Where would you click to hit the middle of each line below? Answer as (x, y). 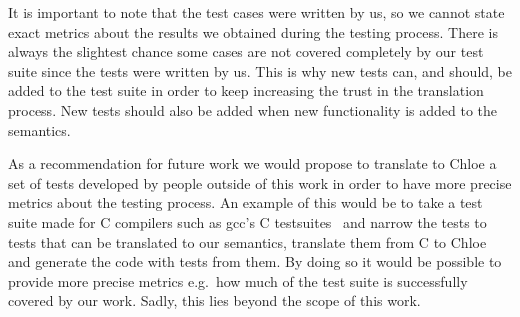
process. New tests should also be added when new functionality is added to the (253, 109)
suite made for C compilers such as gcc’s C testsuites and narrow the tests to (247, 221)
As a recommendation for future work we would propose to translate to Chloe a (252, 163)
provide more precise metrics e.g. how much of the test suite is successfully (238, 280)
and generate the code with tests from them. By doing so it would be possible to (255, 261)
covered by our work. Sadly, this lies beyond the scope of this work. (214, 300)
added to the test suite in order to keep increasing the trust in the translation (246, 90)
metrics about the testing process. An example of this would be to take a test (245, 202)
